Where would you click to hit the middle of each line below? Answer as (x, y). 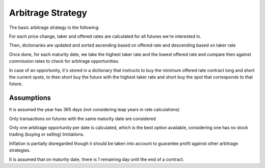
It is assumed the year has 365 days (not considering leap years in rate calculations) (94, 110)
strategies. (20, 150)
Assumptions (30, 98)
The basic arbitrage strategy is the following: (54, 27)
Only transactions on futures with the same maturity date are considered (82, 119)
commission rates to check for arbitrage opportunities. (64, 61)
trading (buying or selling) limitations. (47, 134)
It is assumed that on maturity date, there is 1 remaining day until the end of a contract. (97, 159)
